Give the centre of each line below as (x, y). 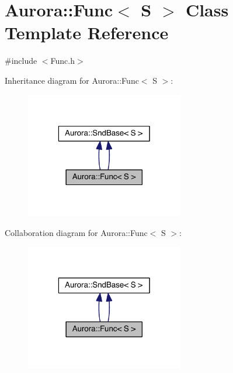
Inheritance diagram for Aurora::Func (72, 80)
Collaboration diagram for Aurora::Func (76, 232)
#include (21, 61)
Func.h (63, 61)
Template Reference (87, 32)
